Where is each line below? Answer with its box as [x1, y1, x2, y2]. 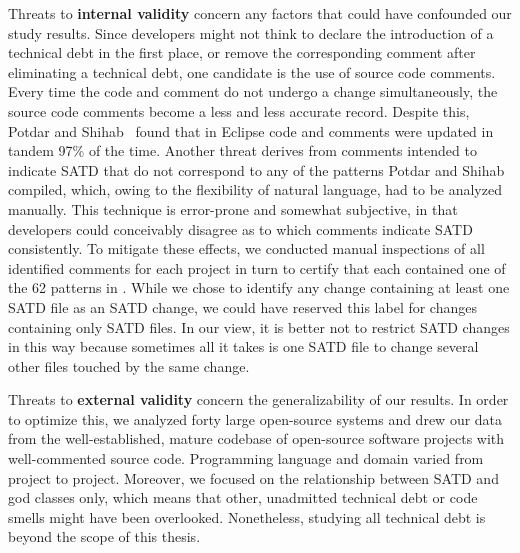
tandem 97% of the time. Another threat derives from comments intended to [8, 140, 477, 161]
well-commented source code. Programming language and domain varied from [8, 448, 484, 469]
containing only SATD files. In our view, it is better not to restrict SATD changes [8, 316, 510, 337]
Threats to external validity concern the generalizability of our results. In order [8, 389, 509, 410]
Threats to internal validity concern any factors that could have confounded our [8, 3, 512, 23]
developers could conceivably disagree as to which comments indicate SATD [8, 218, 473, 239]
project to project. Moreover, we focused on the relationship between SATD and [8, 467, 499, 488]
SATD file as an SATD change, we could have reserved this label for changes [8, 296, 477, 317]
